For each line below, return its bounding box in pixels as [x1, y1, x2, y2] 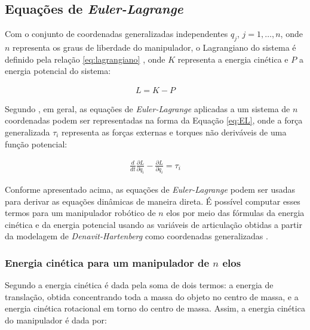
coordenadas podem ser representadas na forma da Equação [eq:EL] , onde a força [5, 114, 303, 127]
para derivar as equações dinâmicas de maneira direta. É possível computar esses [5, 195, 300, 207]
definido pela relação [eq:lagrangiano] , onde [5, 53, 165, 65]
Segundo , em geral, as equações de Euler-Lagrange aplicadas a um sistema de [5, 102, 290, 115]
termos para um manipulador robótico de [5, 206, 156, 219]
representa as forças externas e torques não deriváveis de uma [62, 126, 287, 138]
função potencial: [5, 137, 67, 150]
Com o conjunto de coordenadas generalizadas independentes [5, 27, 228, 40]
